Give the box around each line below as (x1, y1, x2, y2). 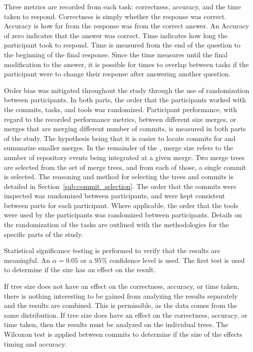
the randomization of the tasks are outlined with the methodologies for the (4, 219, 229, 230)
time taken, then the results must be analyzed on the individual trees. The (4, 319, 228, 329)
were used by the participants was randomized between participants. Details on (4, 210, 242, 220)
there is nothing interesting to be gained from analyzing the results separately (4, 290, 238, 301)
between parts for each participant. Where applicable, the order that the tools (4, 200, 238, 210)
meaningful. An (4, 255, 51, 265)
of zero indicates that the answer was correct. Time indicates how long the (4, 30, 228, 40)
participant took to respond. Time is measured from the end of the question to (4, 40, 241, 50)
